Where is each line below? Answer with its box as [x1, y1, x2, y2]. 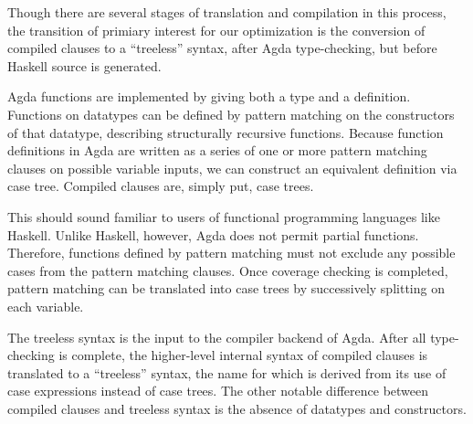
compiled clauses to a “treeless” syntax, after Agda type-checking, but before [7, 38, 437, 58]
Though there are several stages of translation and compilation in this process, [7, 3, 447, 21]
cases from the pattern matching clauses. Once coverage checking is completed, [7, 260, 448, 280]
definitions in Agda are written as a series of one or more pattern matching [7, 141, 427, 160]
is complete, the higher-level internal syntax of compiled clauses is [58, 345, 428, 365]
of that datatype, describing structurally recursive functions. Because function [7, 122, 444, 142]
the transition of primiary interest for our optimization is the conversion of [7, 20, 426, 39]
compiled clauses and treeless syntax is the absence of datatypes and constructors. [7, 398, 467, 418]
